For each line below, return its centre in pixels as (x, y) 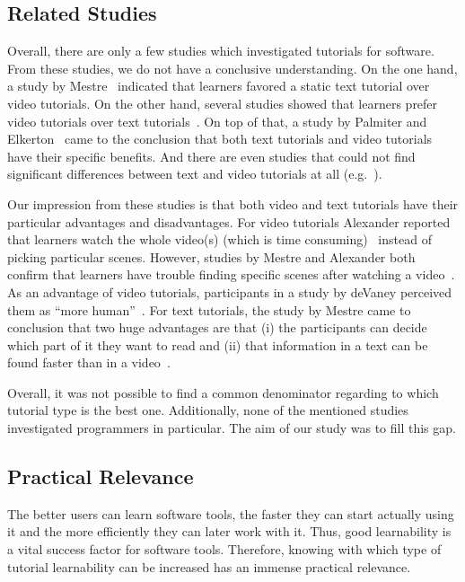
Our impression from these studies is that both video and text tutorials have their (233, 203)
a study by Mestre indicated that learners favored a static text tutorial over (219, 86)
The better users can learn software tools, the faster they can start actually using (231, 513)
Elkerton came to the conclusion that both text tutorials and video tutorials (220, 139)
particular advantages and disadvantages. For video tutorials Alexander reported (229, 221)
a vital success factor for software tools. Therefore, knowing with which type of (224, 549)
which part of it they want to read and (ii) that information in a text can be (218, 344)
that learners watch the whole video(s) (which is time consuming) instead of (219, 239)
